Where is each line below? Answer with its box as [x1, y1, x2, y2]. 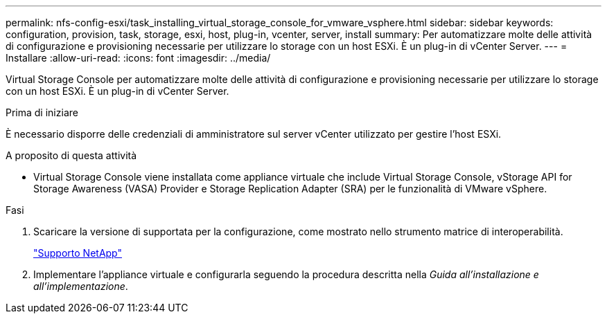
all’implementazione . [33, 280, 128, 292]
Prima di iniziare [6, 107, 78, 118]
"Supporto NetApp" [33, 247, 122, 259]
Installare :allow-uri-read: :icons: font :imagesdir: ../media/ [6, 52, 271, 64]
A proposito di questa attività [6, 149, 137, 161]
